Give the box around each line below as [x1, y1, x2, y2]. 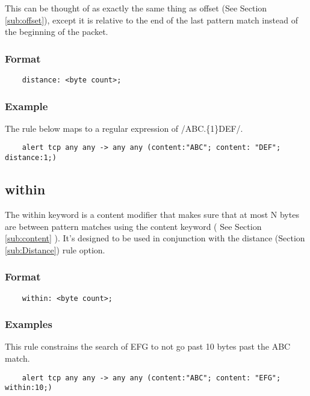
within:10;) [5, 383, 52, 392]
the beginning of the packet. [5, 25, 108, 38]
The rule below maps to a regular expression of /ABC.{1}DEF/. [5, 122, 243, 134]
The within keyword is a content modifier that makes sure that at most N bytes [5, 208, 299, 220]
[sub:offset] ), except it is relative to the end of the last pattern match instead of [5, 13, 298, 26]
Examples [5, 317, 52, 332]
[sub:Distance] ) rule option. [5, 243, 105, 256]
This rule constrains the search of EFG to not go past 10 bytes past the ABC [5, 340, 291, 353]
